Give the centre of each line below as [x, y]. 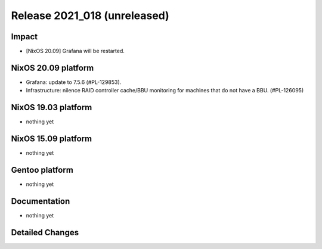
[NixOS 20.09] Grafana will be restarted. [75, 51]
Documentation [41, 201]
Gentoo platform [42, 170]
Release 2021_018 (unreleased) [90, 15]
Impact [24, 37]
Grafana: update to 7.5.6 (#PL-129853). [74, 82]
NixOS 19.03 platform [52, 108]
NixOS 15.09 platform [52, 139]
